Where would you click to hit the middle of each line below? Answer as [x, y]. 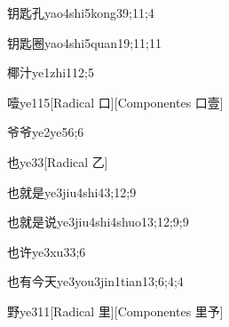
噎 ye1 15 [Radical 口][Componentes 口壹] [115, 102]
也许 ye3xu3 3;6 [47, 251]
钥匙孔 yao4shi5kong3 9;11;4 [81, 12]
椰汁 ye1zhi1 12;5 [51, 72]
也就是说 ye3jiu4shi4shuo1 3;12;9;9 [98, 222]
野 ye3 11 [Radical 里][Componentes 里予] [115, 311]
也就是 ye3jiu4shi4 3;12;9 [72, 191]
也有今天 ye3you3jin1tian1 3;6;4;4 [95, 281]
